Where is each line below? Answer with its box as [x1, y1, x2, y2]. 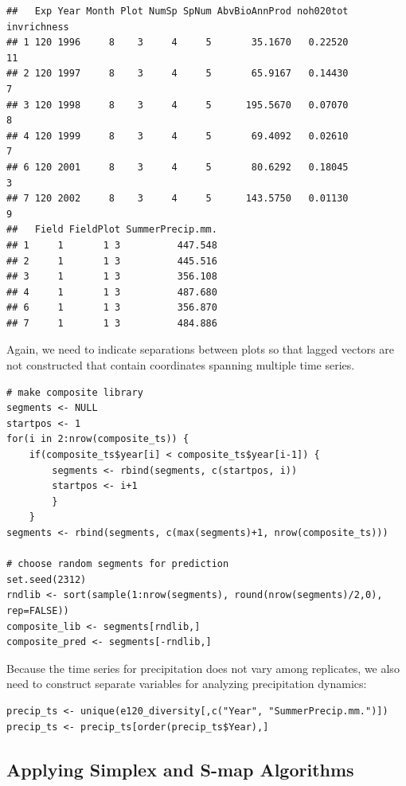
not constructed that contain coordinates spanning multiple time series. [6, 357, 355, 373]
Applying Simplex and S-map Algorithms [6, 757, 354, 781]
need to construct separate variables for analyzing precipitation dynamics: [6, 675, 367, 692]
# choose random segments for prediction [6, 558, 229, 570]
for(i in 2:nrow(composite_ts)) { [6, 433, 189, 445]
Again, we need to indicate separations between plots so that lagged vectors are [6, 341, 394, 358]
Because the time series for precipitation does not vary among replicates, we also [6, 659, 400, 676]
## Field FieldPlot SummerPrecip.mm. [6, 224, 217, 236]
